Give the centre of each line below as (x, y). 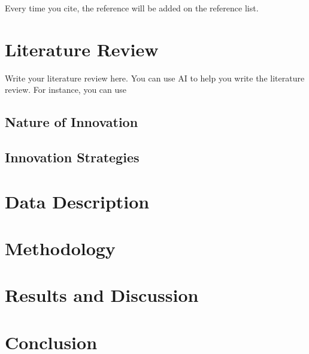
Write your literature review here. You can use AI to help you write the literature (155, 78)
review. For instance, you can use (66, 90)
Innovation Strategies (72, 157)
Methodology (60, 248)
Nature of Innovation (72, 122)
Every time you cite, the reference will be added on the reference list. (132, 8)
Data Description (77, 201)
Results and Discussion (102, 295)
